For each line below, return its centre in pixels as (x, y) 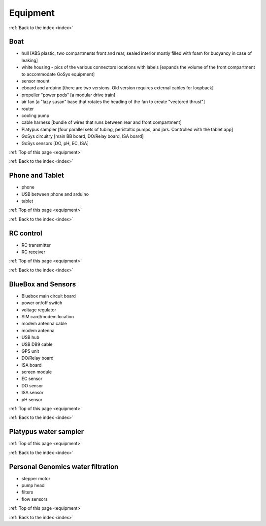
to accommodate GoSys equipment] (58, 74)
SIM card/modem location (48, 316)
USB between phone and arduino (55, 194)
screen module (37, 372)
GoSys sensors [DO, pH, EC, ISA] (55, 143)
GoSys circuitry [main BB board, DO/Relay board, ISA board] (83, 136)
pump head (33, 485)
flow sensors (34, 499)
